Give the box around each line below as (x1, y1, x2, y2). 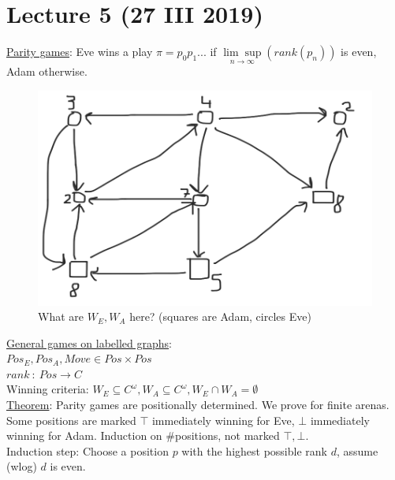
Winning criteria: (6, 381, 89, 397)
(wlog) (6, 458, 37, 474)
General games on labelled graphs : (6, 334, 172, 351)
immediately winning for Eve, (151, 411, 295, 428)
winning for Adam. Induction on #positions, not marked (6, 427, 280, 444)
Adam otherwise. (6, 63, 88, 80)
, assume (336, 442, 378, 459)
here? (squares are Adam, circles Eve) (129, 308, 311, 325)
